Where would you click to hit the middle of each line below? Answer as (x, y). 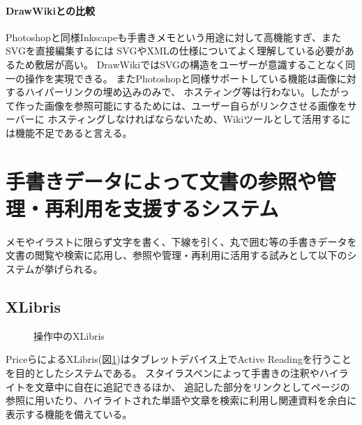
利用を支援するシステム (172, 208)
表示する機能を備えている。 (69, 413)
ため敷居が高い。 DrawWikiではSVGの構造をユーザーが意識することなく (180, 64)
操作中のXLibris (69, 335)
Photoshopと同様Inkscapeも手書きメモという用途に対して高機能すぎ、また (174, 37)
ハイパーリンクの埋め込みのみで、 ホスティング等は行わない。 (167, 92)
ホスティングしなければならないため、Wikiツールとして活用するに (199, 119)
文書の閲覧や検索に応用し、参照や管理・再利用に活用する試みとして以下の (176, 255)
